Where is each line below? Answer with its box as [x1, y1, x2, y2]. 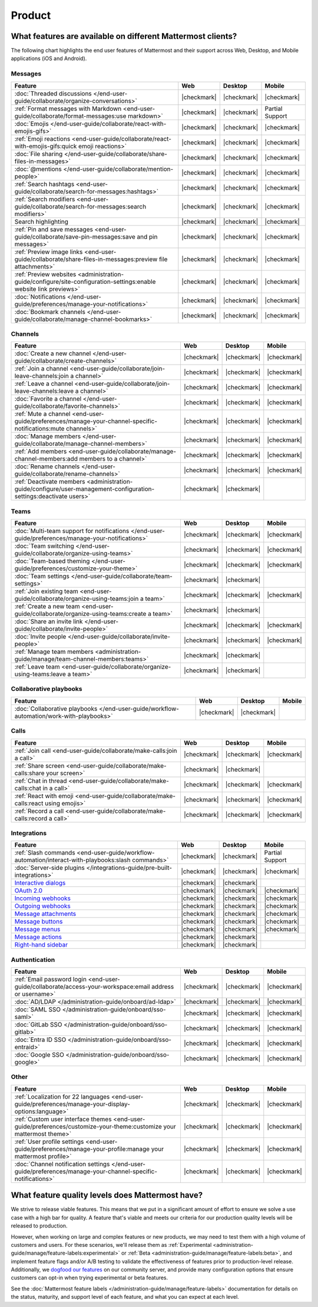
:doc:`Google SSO [14, 1051, 65, 1059]
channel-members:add [14, 455, 78, 463]
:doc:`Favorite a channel [14, 395, 82, 403]
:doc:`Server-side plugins [14, 863, 85, 872]
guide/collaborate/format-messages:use [14, 112, 127, 120]
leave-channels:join [14, 372, 69, 380]
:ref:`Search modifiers [14, 195, 75, 203]
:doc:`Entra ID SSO [14, 1035, 67, 1044]
